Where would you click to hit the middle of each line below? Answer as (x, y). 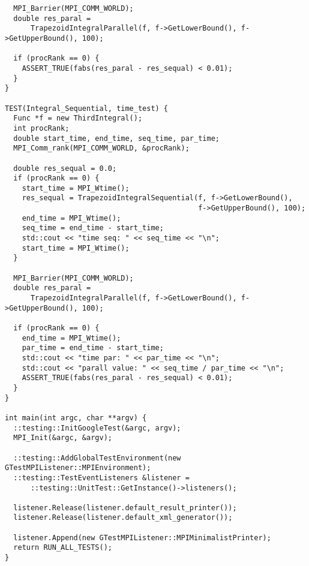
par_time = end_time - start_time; (93, 348)
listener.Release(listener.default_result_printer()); (125, 508)
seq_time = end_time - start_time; (93, 228)
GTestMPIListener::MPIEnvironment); (78, 468)
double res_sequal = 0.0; (65, 168)
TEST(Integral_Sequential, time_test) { (87, 108)
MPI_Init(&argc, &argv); (63, 438)
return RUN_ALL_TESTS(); (63, 548)
